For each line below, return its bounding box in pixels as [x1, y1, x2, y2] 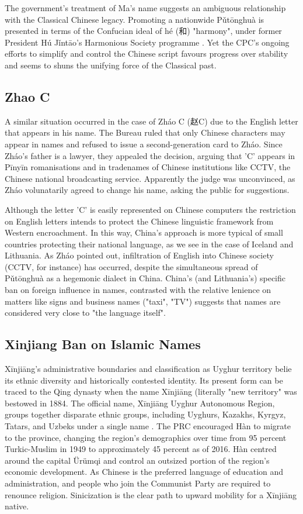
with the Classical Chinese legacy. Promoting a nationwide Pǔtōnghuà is [5, 13, 264, 25]
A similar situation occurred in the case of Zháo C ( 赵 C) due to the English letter [5, 115, 298, 127]
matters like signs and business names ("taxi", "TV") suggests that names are [5, 295, 281, 307]
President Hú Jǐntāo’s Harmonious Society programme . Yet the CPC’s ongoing [5, 36, 290, 48]
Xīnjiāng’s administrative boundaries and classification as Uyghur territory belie [5, 363, 292, 375]
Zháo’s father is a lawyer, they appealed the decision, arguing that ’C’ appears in [5, 149, 295, 161]
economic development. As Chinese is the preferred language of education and [5, 465, 284, 478]
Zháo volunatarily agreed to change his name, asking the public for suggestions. [5, 184, 290, 196]
